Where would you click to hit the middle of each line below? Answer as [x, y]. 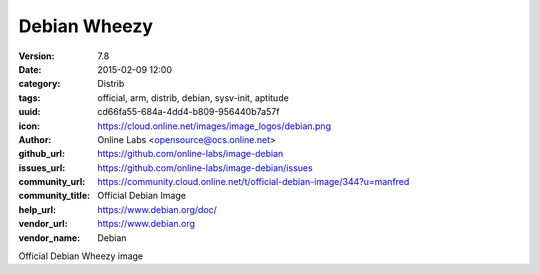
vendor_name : [49, 237]
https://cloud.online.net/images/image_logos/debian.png [214, 126]
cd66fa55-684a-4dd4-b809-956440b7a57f [188, 112]
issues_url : [42, 167]
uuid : [29, 112]
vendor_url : [43, 224]
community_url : [52, 182]
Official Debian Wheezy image [81, 256]
